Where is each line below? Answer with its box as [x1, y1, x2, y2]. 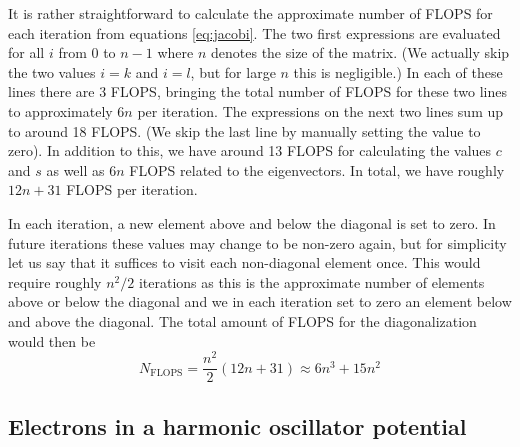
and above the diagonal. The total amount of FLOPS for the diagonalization [8, 310, 477, 331]
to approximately [8, 100, 113, 121]
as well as [46, 159, 105, 180]
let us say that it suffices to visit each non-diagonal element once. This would [8, 252, 481, 273]
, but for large [190, 61, 276, 82]
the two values [8, 61, 96, 82]
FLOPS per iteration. [66, 179, 198, 200]
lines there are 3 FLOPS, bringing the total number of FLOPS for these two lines [8, 81, 508, 102]
